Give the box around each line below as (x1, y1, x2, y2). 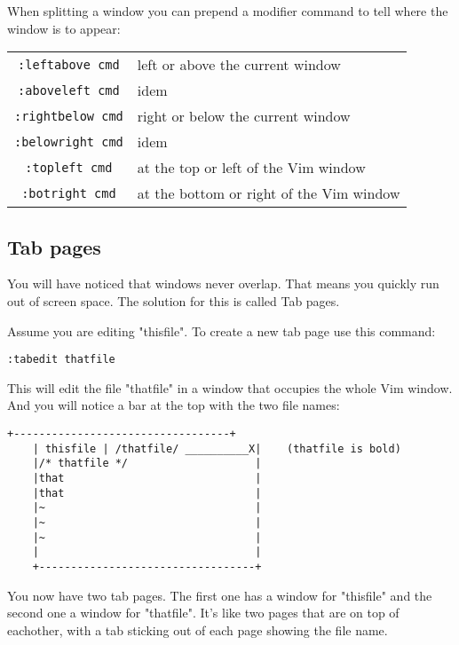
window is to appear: (7, 19, 121, 37)
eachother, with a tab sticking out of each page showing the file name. (7, 620, 388, 639)
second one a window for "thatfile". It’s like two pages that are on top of (7, 603, 400, 622)
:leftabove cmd (18, 57, 120, 72)
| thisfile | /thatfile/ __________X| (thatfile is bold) (32, 442, 401, 455)
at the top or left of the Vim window (137, 157, 366, 178)
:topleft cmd (25, 160, 113, 175)
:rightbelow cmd (14, 108, 123, 123)
